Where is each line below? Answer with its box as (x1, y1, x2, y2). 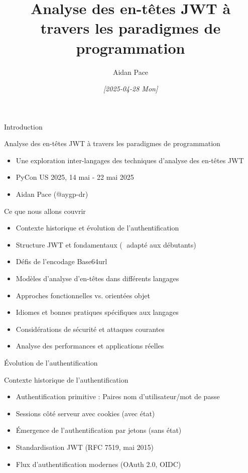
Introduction (4, 121, 43, 132)
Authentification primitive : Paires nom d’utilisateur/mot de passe (16, 391, 220, 402)
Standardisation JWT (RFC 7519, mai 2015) (16, 441, 154, 452)
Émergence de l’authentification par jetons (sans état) (16, 425, 182, 435)
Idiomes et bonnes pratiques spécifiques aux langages (16, 307, 179, 317)
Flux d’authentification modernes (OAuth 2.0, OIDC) (16, 458, 181, 469)
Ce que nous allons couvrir (4, 205, 86, 216)
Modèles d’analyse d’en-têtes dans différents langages (16, 273, 179, 284)
